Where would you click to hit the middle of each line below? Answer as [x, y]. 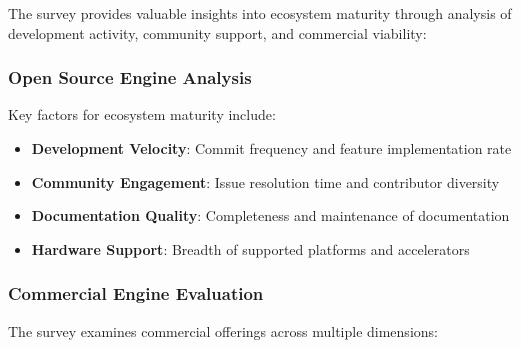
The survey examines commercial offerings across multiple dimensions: [223, 330]
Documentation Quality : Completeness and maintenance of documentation [270, 215]
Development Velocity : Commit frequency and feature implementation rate [271, 148]
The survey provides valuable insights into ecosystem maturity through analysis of [260, 13]
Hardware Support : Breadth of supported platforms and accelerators [250, 248]
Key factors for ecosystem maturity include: [142, 114]
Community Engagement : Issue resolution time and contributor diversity [265, 181]
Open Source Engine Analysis [130, 77]
